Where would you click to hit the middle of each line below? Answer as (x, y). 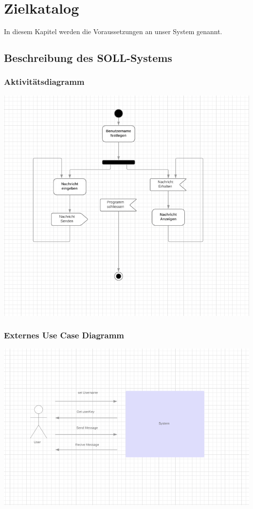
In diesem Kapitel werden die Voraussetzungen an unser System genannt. (113, 31)
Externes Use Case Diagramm (64, 335)
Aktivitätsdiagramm (44, 82)
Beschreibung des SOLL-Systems (88, 58)
